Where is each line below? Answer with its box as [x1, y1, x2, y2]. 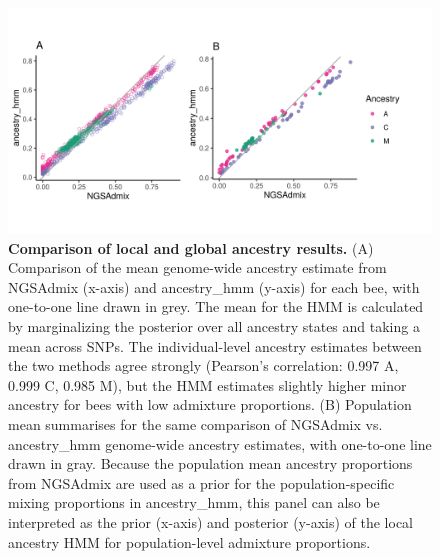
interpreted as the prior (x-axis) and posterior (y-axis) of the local [8, 511, 414, 532]
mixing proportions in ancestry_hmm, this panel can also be [8, 492, 380, 513]
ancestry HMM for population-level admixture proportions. [8, 531, 371, 552]
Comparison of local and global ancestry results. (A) [8, 237, 374, 258]
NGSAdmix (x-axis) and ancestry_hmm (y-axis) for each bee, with [8, 276, 420, 297]
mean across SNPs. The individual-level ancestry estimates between [8, 335, 422, 356]
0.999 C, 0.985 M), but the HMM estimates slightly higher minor [8, 374, 407, 395]
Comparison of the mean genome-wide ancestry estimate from [8, 257, 387, 278]
